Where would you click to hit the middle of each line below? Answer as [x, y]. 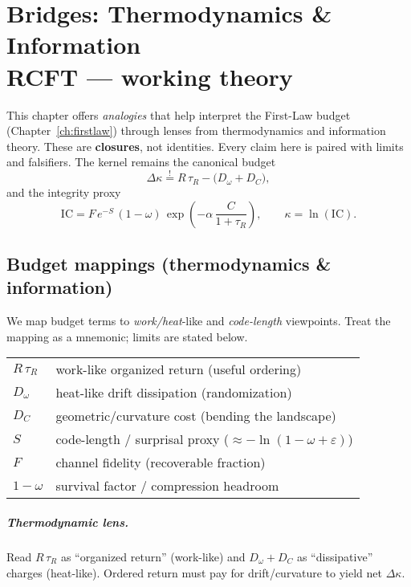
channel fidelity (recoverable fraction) [161, 463]
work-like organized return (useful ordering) [179, 369]
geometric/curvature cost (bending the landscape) [196, 416]
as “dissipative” [335, 557]
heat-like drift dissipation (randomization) [174, 393]
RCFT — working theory [150, 76]
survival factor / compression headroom [167, 486]
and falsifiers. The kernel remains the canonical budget [141, 162]
